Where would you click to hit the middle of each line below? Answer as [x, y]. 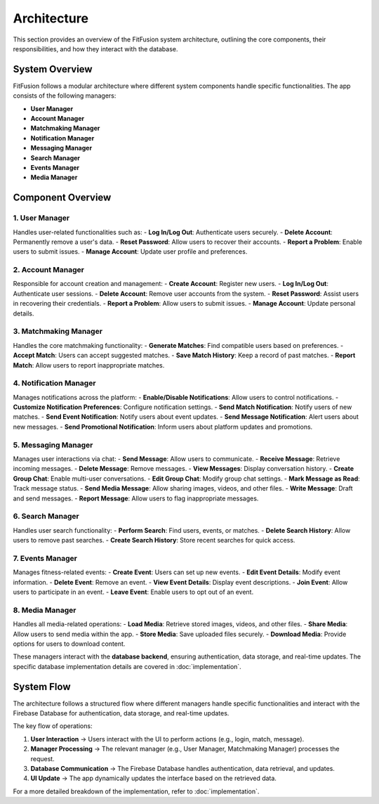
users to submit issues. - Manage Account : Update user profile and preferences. [130, 252]
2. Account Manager [48, 270]
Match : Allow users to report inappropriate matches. [89, 365]
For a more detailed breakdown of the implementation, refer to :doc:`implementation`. [136, 791]
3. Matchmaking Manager [58, 332]
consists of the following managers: [65, 96]
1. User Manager [41, 218]
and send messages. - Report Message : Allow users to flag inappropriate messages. [136, 498]
